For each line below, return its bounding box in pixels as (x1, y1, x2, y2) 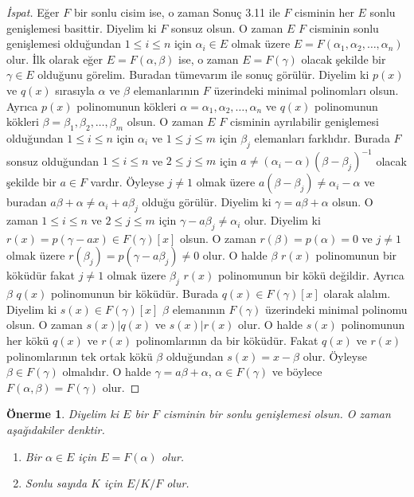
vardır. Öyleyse (90, 174, 164, 190)
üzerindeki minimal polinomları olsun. (213, 81, 399, 98)
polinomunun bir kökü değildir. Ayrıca (217, 267, 404, 284)
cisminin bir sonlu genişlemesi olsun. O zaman (163, 405, 391, 422)
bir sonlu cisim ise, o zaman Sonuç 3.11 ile (73, 4, 280, 20)
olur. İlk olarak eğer (6, 50, 103, 67)
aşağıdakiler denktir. (6, 421, 105, 437)
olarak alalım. (323, 285, 391, 302)
